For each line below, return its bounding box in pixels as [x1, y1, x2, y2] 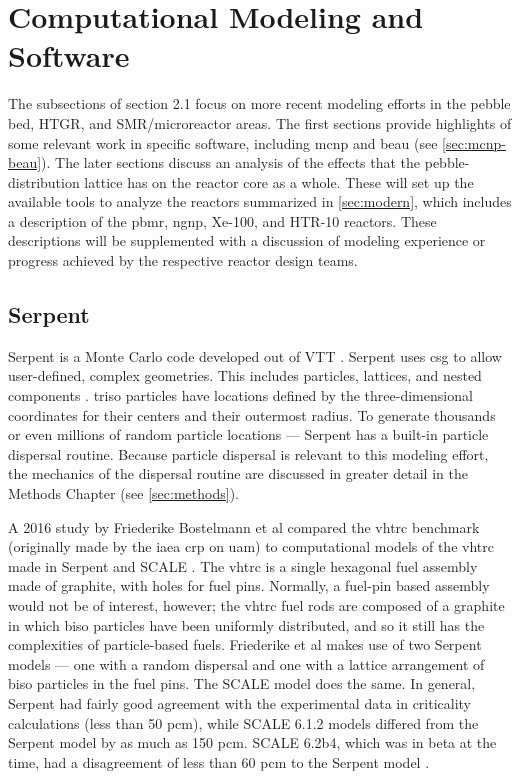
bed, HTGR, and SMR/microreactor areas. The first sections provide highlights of [8, 112, 512, 133]
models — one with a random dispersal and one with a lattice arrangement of [8, 653, 485, 674]
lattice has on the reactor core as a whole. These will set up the [84, 171, 474, 192]
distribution [8, 171, 80, 192]
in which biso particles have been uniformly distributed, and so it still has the [8, 614, 485, 635]
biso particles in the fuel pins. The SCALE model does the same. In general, [8, 673, 476, 694]
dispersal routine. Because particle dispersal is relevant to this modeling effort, [8, 443, 489, 464]
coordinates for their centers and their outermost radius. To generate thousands [8, 404, 496, 425]
